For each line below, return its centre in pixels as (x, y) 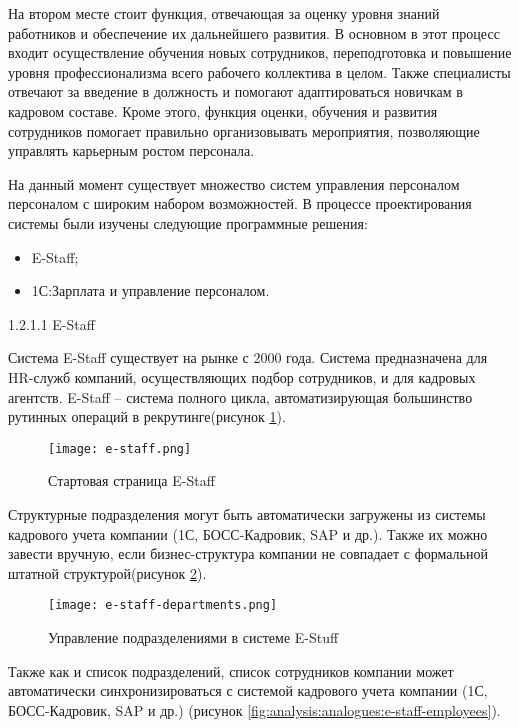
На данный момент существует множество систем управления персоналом (234, 183)
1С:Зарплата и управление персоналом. (150, 290)
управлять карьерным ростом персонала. (131, 150)
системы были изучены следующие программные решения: (188, 222)
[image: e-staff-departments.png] (163, 605)
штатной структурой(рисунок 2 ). (107, 572)
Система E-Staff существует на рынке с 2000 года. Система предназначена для (248, 357)
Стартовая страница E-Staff (131, 480)
